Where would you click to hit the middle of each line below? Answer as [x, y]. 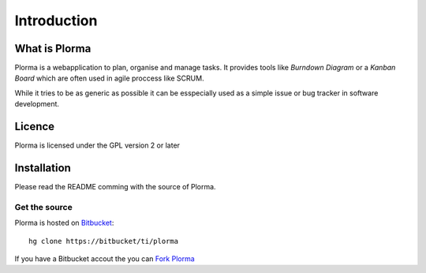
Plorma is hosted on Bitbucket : [64, 223]
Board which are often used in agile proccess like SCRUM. [109, 78]
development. [37, 104]
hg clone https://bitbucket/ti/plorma [104, 241]
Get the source [43, 207]
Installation [43, 168]
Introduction [56, 21]
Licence [35, 127]
